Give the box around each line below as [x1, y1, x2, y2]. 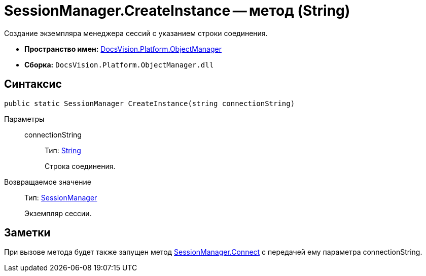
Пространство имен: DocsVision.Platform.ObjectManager [24, 44, 222, 53]
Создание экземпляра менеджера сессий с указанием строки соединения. [4, 28, 268, 38]
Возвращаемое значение [4, 177, 91, 186]
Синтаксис [4, 78, 62, 91]
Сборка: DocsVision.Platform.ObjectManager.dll [24, 60, 214, 69]
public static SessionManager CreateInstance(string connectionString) [4, 99, 295, 108]
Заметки [4, 226, 51, 239]
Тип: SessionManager [24, 193, 97, 202]
